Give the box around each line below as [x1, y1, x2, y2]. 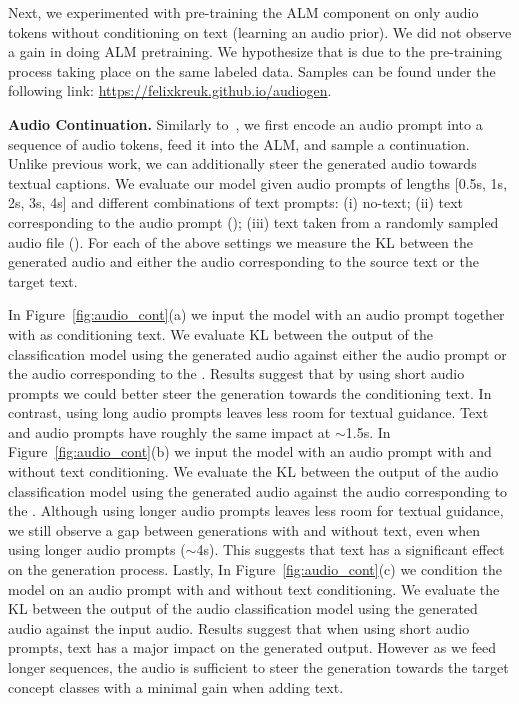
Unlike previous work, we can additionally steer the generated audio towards [8, 153, 477, 174]
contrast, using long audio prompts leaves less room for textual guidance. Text [8, 402, 489, 423]
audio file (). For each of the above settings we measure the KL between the [8, 231, 473, 252]
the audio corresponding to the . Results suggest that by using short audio [8, 363, 465, 384]
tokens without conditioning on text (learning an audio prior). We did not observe [8, 21, 512, 42]
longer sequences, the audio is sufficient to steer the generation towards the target [8, 657, 509, 677]
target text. [8, 270, 78, 291]
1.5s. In [345, 421, 391, 442]
